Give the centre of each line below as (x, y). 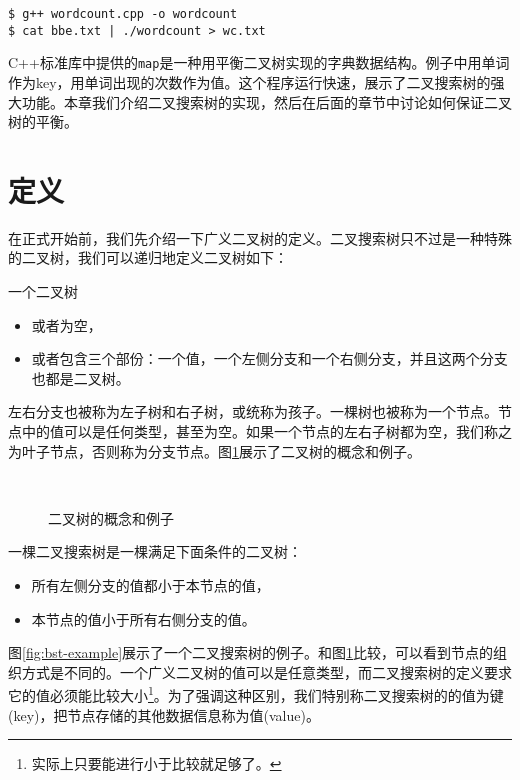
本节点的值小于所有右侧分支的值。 (143, 618)
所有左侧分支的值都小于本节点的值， (150, 585)
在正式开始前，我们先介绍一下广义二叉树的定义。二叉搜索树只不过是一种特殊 (260, 237)
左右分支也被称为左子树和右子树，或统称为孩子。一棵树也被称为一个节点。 (253, 411)
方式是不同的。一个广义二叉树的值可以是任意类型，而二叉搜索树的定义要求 (266, 671)
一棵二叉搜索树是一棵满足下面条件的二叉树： (155, 551)
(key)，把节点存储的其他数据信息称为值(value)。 (164, 714)
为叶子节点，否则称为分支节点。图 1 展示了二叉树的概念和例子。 (214, 450)
